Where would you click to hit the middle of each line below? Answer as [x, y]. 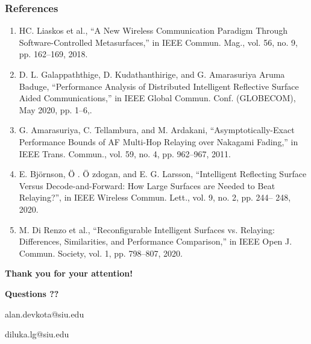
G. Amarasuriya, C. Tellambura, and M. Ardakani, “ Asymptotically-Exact [157, 130]
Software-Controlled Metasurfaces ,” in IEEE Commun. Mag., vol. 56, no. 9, [158, 42]
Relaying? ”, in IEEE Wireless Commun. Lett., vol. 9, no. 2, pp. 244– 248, [155, 197]
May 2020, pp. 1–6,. [55, 109]
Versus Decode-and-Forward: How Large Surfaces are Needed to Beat [147, 185]
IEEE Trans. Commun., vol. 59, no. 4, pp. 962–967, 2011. [125, 153]
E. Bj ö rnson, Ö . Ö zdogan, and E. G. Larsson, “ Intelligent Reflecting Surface [163, 174]
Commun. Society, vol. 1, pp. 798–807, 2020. [101, 253]
